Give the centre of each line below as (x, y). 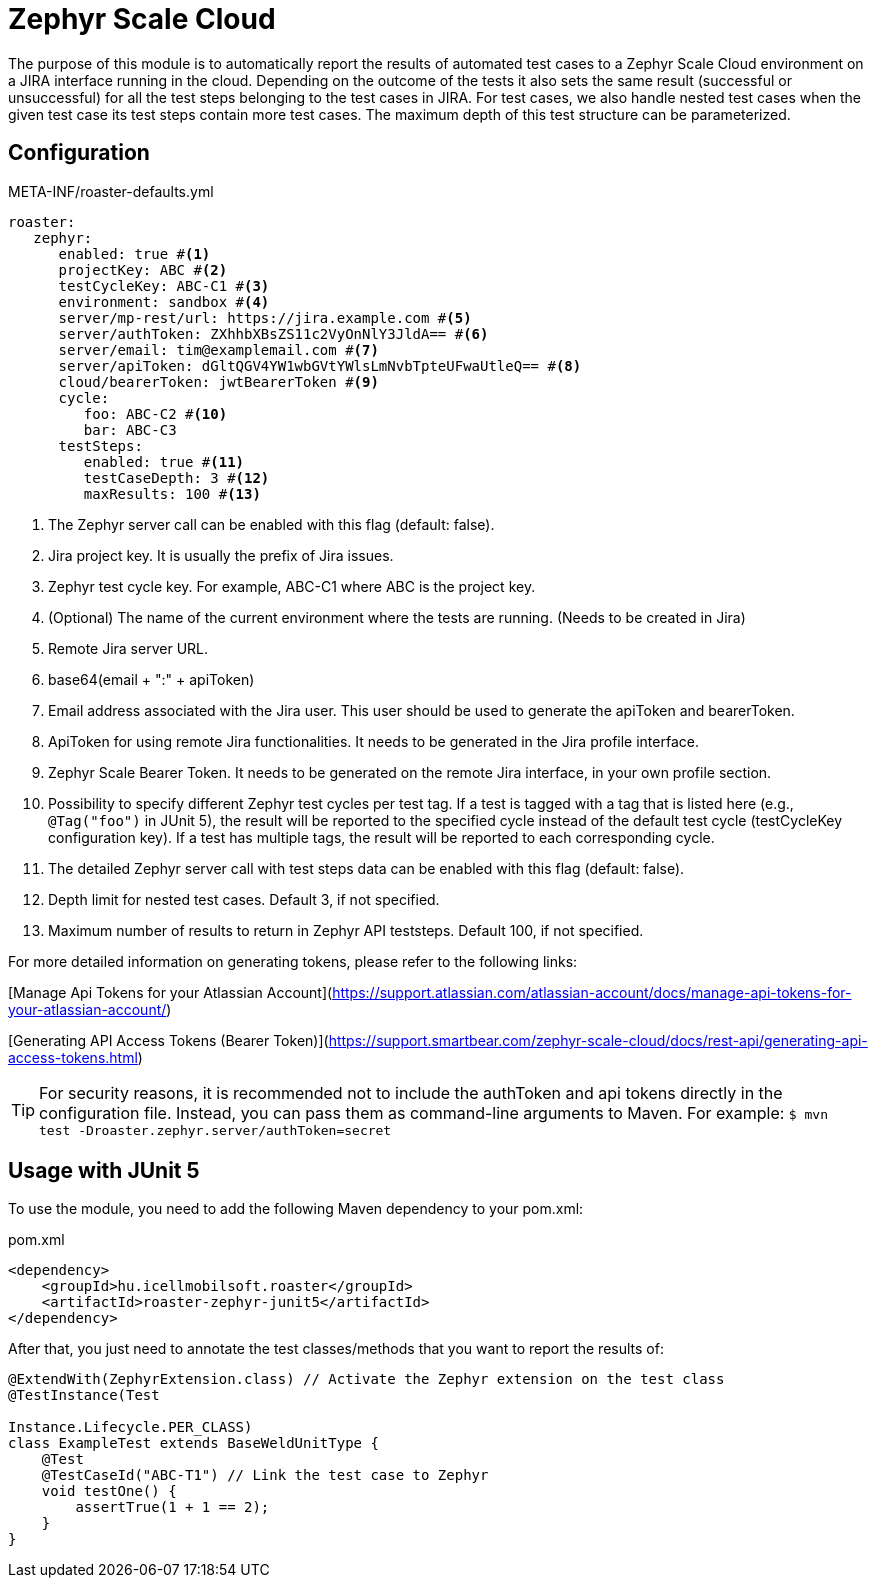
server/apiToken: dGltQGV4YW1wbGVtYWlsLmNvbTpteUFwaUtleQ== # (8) (320, 365)
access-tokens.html (73, 1057)
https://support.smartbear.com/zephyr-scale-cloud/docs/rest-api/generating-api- (598, 1040)
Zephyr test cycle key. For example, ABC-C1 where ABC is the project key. (292, 586)
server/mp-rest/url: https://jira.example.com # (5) (265, 317)
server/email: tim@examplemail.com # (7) (218, 349)
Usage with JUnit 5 (104, 1171)
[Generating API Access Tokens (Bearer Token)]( (168, 1040)
